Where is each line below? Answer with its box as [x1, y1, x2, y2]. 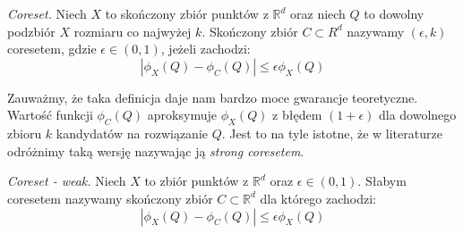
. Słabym [357, 171, 407, 190]
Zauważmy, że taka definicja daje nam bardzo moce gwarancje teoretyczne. [7, 88, 418, 106]
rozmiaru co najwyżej [73, 21, 192, 40]
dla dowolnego [378, 105, 457, 124]
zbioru [7, 124, 42, 143]
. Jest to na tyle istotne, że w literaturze [221, 124, 442, 143]
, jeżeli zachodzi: [160, 39, 251, 58]
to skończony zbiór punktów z [105, 4, 269, 22]
